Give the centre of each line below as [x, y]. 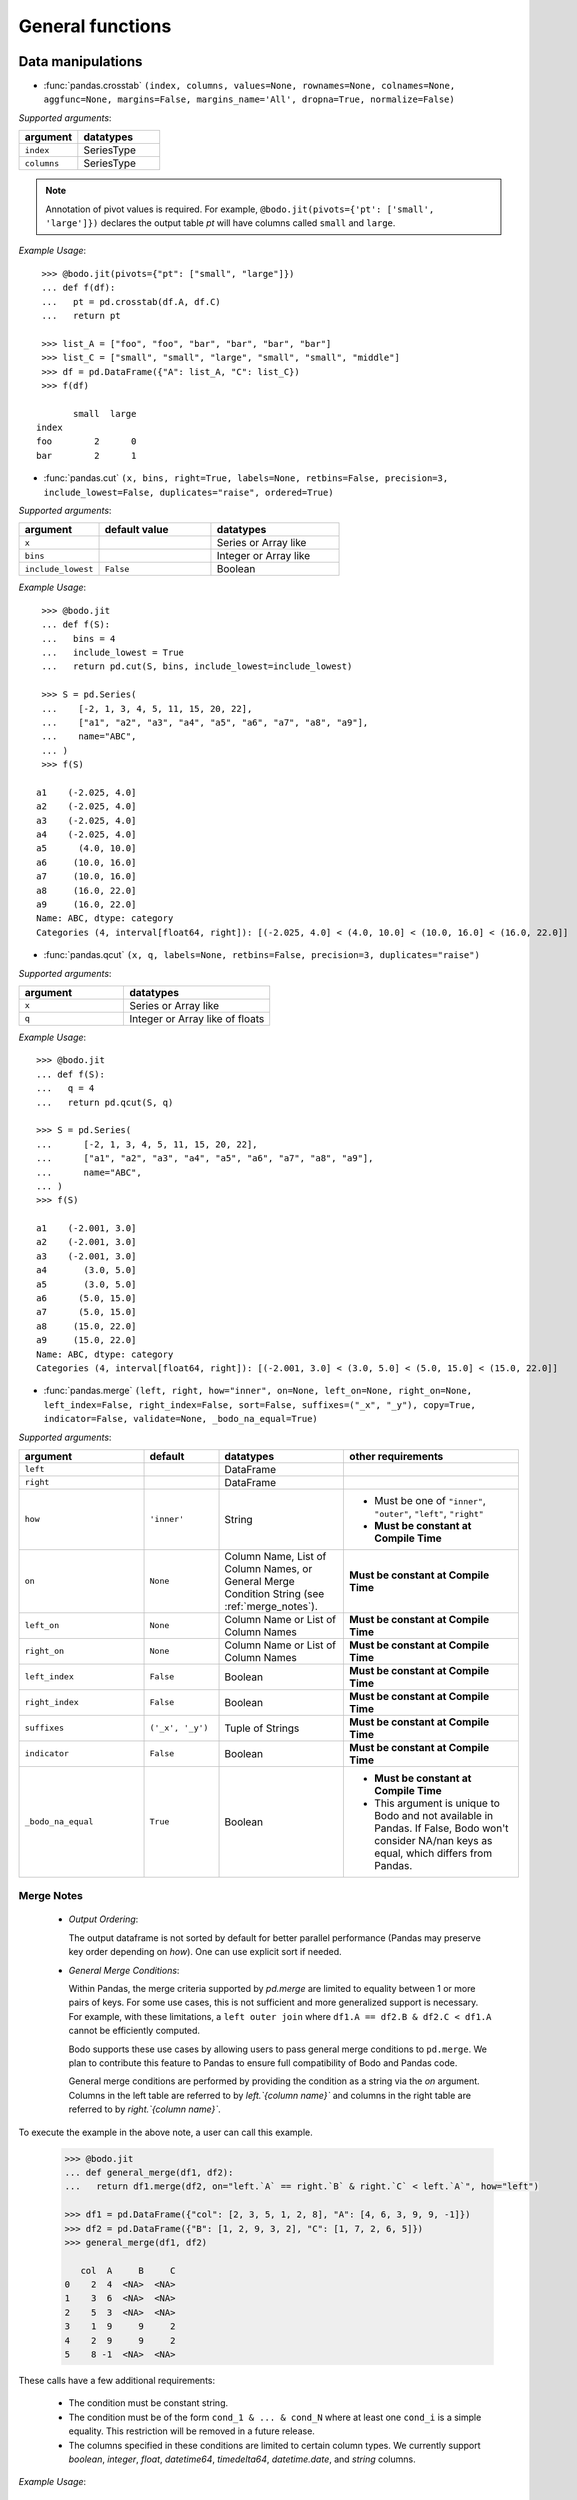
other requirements [396, 1456]
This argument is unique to [437, 1803]
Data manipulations [80, 61]
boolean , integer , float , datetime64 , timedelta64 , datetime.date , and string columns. [242, 2459]
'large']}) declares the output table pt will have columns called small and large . [220, 223]
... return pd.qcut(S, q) [105, 1102]
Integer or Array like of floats [197, 1018]
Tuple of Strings [262, 1728]
